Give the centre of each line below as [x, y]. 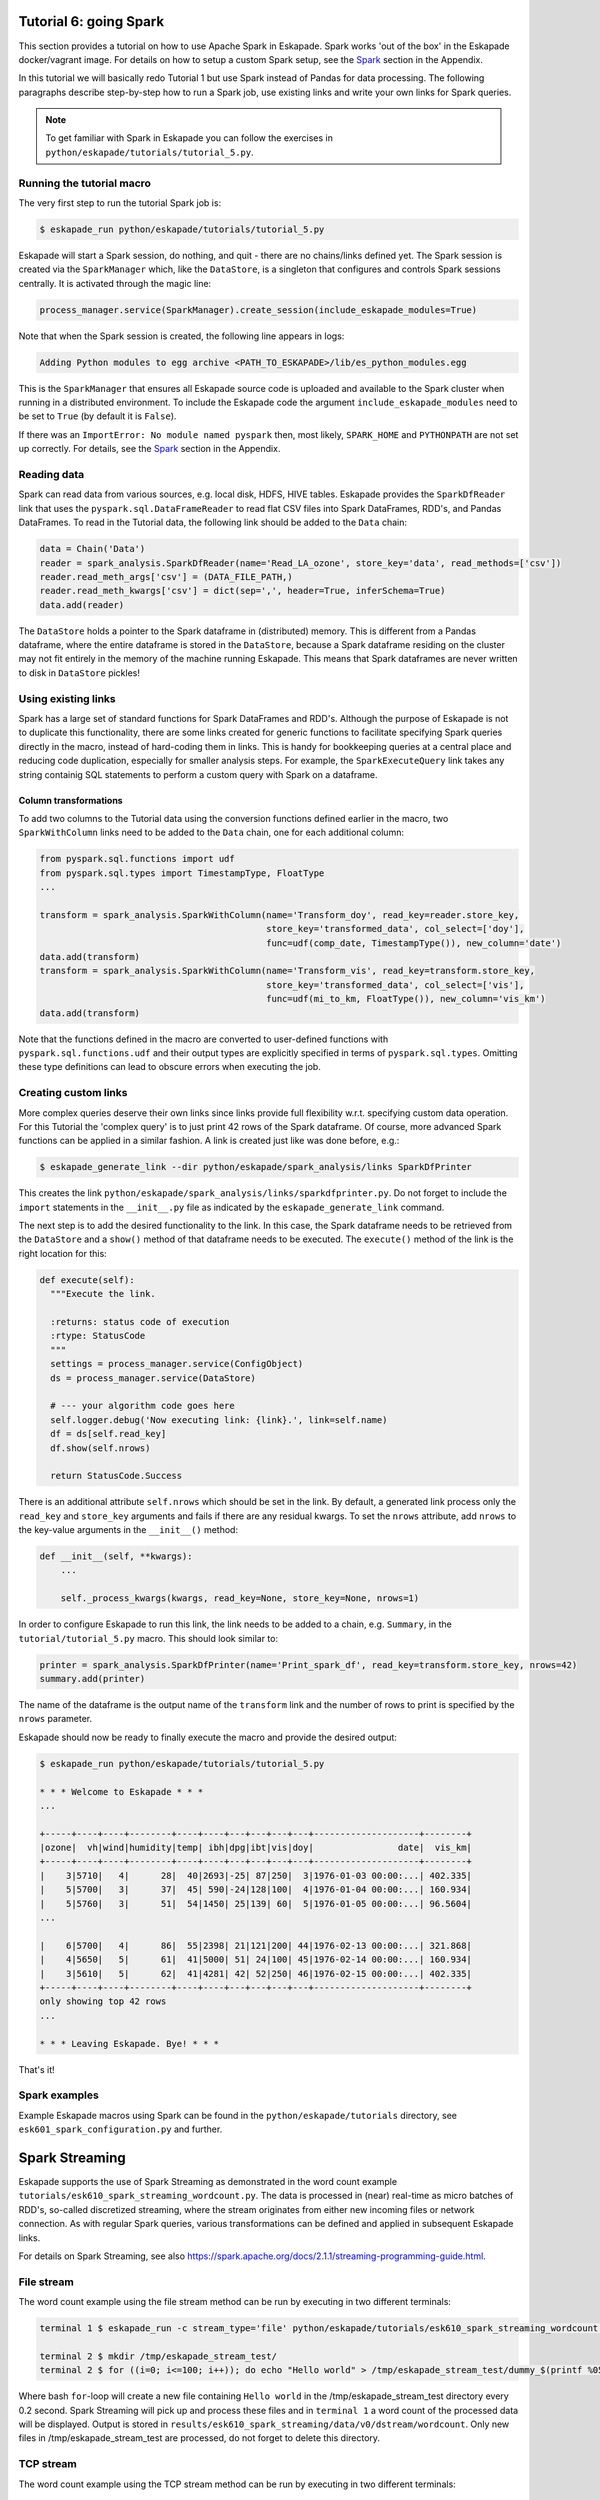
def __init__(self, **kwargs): [116, 1556]
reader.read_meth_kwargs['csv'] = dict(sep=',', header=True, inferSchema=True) [242, 591]
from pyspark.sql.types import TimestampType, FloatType [182, 873]
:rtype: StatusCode [98, 1336]
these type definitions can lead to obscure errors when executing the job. [170, 1067]
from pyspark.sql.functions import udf [137, 859]
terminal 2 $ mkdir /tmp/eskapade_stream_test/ [158, 2356]
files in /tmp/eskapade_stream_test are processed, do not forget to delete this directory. [199, 2438]
